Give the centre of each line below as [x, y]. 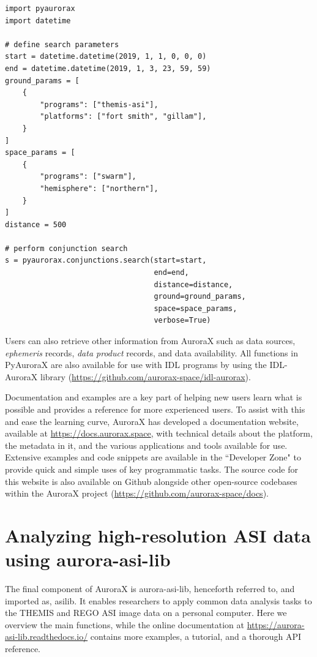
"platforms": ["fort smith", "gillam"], [123, 117]
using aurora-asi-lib [88, 559]
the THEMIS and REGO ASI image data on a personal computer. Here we [146, 613]
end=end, [171, 273]
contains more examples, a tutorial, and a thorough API [196, 636]
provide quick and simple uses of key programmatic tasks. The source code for [151, 469]
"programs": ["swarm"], [88, 177]
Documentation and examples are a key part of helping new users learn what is [154, 397]
